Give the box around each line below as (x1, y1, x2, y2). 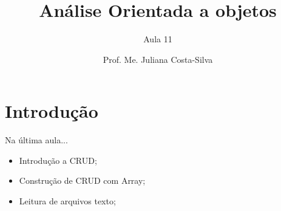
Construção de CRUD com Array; (19, 174, 146, 187)
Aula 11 (143, 33, 172, 45)
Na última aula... (5, 134, 68, 146)
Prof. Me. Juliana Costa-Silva (103, 53, 213, 65)
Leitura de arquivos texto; (19, 195, 116, 207)
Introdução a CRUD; (19, 154, 97, 166)
